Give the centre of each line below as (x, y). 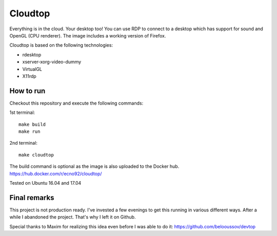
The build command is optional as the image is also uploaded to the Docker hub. (94, 166)
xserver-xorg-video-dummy (52, 62)
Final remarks (32, 198)
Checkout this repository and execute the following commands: (76, 103)
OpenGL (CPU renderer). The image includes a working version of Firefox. (88, 35)
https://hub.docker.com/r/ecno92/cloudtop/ (56, 173)
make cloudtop (36, 155)
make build (32, 124)
